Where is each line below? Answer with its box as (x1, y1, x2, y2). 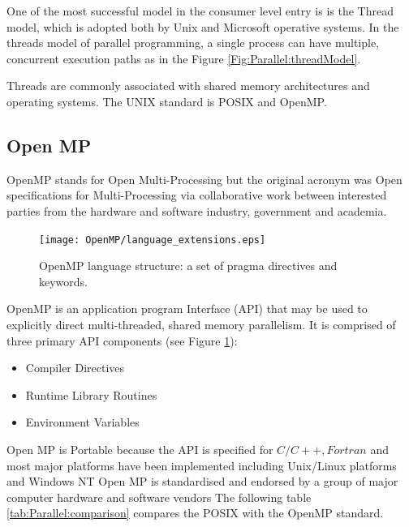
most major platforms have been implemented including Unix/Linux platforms (6, 456, 397, 473)
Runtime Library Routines (25, 386, 157, 403)
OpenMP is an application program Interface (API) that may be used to (6, 300, 368, 317)
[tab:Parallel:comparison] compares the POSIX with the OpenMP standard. (6, 504, 384, 521)
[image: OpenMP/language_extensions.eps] (39, 234, 266, 246)
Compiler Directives (25, 359, 125, 376)
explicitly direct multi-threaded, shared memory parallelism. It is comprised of (6, 315, 396, 332)
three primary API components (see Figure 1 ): (6, 332, 238, 349)
